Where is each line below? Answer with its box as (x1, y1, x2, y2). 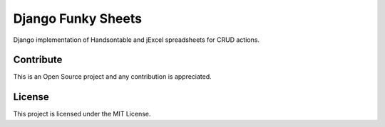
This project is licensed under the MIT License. (13, 110, 151, 118)
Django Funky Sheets (13, 11, 143, 26)
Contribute (13, 54, 63, 66)
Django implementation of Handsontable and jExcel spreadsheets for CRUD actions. (13, 35, 260, 44)
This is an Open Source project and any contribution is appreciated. (13, 72, 212, 81)
